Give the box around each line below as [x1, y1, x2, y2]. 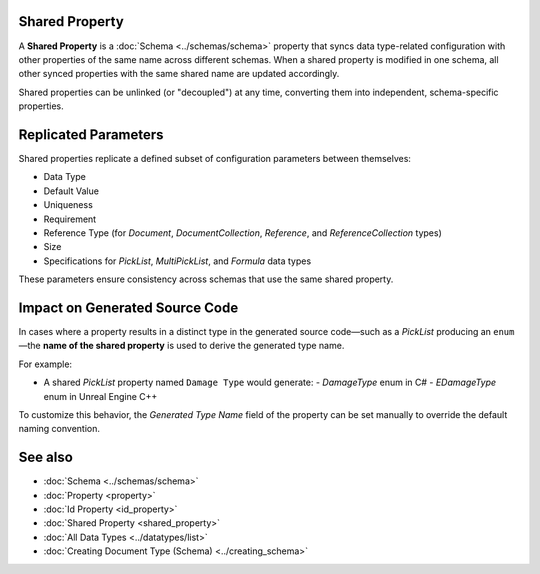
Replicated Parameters [18, 126, 164, 143]
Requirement [43, 213, 97, 225]
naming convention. [18, 423, 100, 435]
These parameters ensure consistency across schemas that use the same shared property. [18, 273, 394, 285]
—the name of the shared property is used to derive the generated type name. [18, 340, 345, 352]
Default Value [43, 185, 100, 197]
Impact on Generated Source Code [18, 299, 239, 316]
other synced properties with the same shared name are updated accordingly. [18, 68, 340, 80]
